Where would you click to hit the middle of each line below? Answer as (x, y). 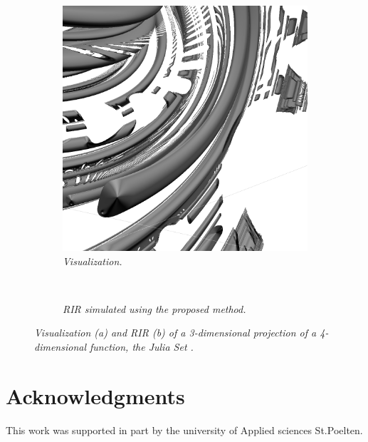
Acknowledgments (95, 395)
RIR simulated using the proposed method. (154, 308)
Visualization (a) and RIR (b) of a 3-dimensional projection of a (175, 333)
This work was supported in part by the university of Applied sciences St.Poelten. (184, 430)
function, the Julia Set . (142, 346)
